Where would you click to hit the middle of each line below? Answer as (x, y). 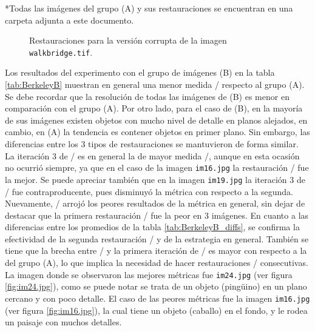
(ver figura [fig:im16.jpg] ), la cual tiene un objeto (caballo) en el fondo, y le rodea (156, 310)
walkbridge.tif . (61, 52)
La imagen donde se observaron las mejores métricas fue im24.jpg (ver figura (149, 274)
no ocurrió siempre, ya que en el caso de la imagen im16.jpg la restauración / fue (157, 168)
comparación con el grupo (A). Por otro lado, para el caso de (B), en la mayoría (154, 108)
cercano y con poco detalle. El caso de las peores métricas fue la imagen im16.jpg (157, 298)
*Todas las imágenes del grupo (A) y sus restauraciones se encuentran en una (149, 8)
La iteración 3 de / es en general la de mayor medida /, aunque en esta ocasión (152, 155)
